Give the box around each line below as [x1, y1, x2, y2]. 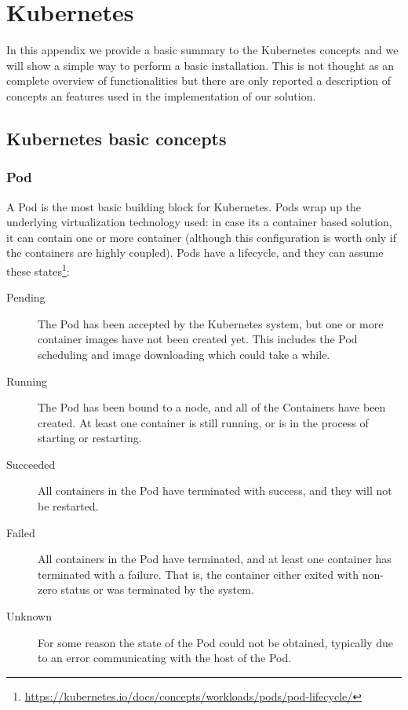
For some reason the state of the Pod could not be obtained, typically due [38, 634, 393, 650]
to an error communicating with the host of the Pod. [38, 650, 292, 666]
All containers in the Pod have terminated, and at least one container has [38, 551, 392, 567]
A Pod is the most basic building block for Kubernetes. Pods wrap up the [6, 198, 362, 214]
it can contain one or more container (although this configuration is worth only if [6, 229, 396, 245]
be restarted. [38, 498, 99, 514]
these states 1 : [6, 260, 70, 279]
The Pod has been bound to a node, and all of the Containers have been [38, 399, 386, 415]
